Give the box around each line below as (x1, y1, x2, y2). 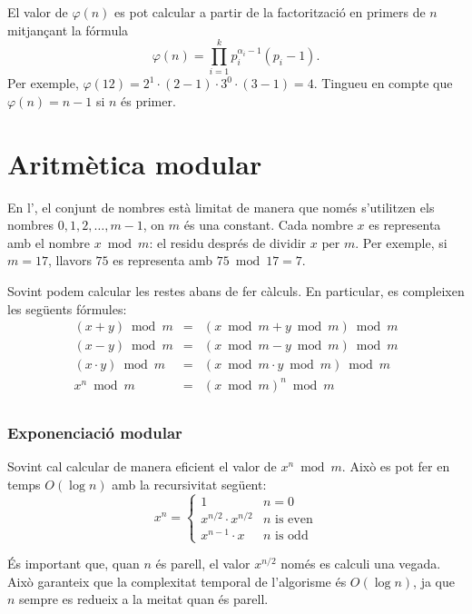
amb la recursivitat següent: (112, 474, 267, 493)
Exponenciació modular (7, 421, 182, 443)
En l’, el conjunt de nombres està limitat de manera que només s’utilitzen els (7, 197, 435, 216)
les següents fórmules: (7, 299, 127, 318)
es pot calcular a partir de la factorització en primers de (114, 3, 426, 21)
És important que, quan (7, 554, 140, 572)
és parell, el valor (155, 554, 251, 572)
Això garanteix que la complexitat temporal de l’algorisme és (7, 571, 347, 590)
